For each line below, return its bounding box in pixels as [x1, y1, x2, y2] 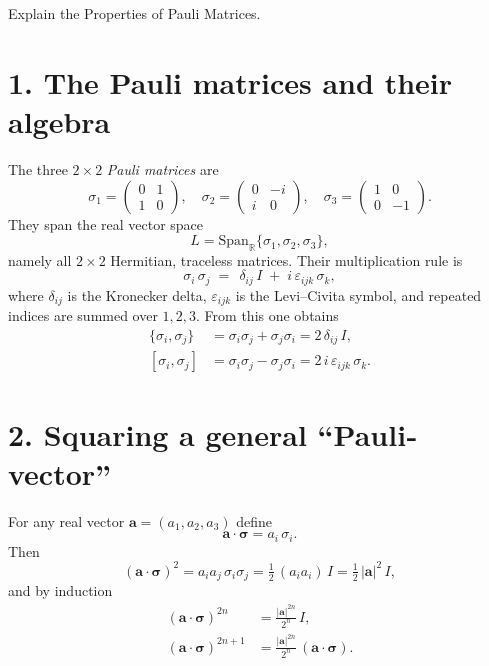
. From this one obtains [196, 305, 339, 326]
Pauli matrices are [106, 158, 219, 179]
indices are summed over [8, 305, 158, 326]
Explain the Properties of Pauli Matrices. [8, 3, 261, 23]
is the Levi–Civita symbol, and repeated [235, 284, 482, 305]
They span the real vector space [8, 213, 204, 234]
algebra [8, 100, 111, 141]
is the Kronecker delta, [67, 284, 207, 305]
